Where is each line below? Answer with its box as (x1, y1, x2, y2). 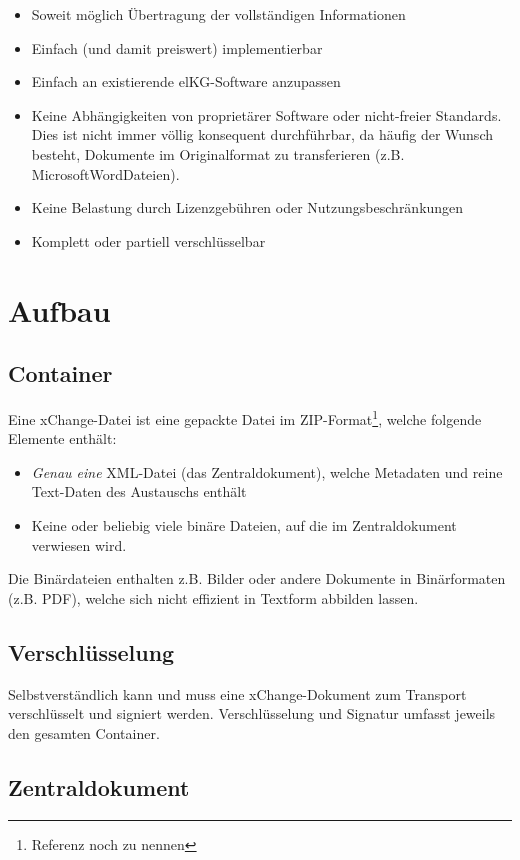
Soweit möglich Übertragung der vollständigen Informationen (31, 4, 406, 24)
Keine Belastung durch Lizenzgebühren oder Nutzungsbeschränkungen (31, 197, 464, 218)
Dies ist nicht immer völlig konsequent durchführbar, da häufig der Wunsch (31, 124, 493, 145)
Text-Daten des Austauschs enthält (31, 481, 247, 502)
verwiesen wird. (31, 534, 127, 555)
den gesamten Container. (8, 722, 160, 743)
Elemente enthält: (8, 428, 117, 449)
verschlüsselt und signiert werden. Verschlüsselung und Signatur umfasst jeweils (8, 703, 496, 724)
